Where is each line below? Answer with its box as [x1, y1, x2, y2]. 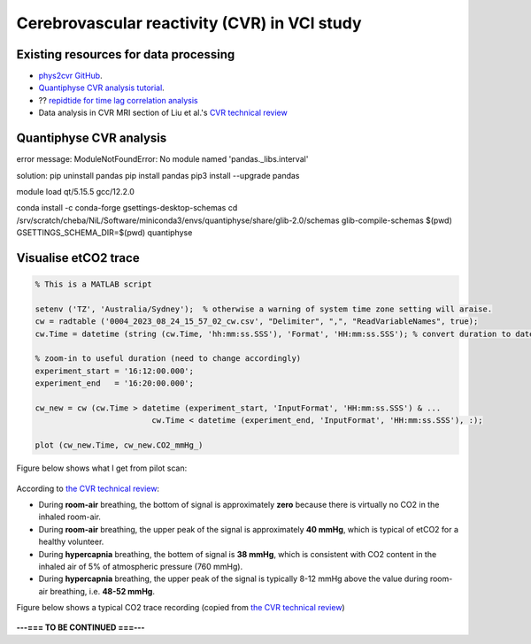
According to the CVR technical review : [16, 483, 159, 494]
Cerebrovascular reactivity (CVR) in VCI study [16, 13, 362, 33]
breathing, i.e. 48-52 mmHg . [50, 586, 155, 596]
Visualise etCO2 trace [16, 250, 141, 265]
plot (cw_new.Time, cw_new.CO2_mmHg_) [35, 441, 204, 450]
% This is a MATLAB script [35, 280, 152, 289]
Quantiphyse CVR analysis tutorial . [38, 82, 165, 93]
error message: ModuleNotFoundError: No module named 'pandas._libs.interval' [16, 154, 309, 165]
